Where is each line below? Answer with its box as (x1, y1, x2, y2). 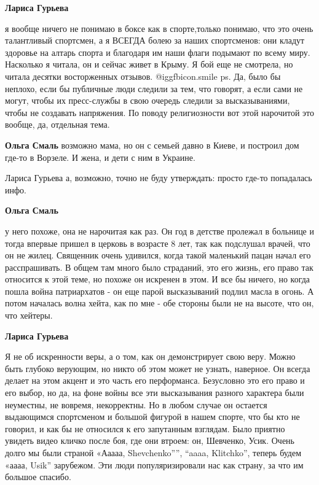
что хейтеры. (5, 309, 53, 322)
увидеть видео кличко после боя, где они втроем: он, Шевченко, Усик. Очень (5, 434, 294, 447)
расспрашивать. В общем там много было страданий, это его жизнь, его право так (5, 260, 313, 273)
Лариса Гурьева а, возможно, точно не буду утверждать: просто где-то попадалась (5, 171, 312, 184)
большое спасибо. (5, 470, 71, 483)
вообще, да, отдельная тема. (5, 118, 110, 131)
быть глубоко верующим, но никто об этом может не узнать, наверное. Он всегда (5, 362, 310, 374)
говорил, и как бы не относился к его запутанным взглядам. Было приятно (5, 422, 285, 435)
